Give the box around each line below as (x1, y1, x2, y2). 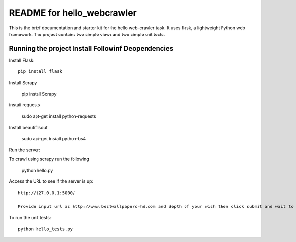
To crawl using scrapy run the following (9, 156, 90, 162)
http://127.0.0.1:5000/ (18, 190, 75, 196)
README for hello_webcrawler (9, 7, 137, 18)
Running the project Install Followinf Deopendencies (9, 44, 174, 53)
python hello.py (21, 167, 53, 173)
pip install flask (18, 69, 63, 74)
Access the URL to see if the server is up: (9, 178, 94, 184)
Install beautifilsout (9, 125, 48, 131)
